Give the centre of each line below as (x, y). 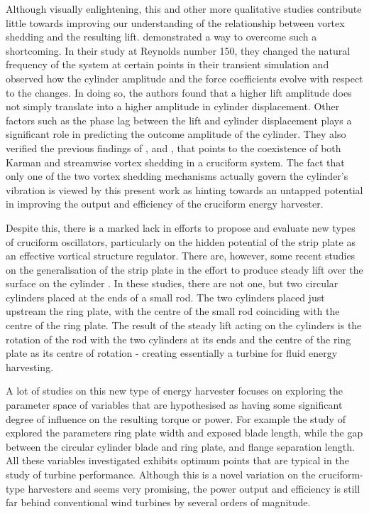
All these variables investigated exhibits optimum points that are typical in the (177, 460)
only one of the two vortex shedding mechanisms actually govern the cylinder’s (177, 176)
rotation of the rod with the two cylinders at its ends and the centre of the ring (178, 339)
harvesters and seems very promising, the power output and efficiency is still (194, 488)
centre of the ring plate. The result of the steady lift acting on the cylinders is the (184, 325)
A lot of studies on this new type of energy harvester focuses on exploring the (175, 391)
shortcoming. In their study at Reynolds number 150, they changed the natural (178, 50)
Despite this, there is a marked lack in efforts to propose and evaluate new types (181, 227)
